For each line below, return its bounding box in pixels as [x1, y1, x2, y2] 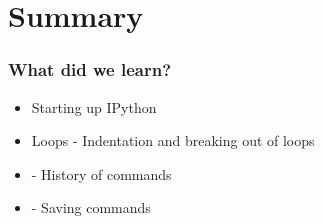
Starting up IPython [31, 96, 157, 117]
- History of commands [31, 163, 172, 184]
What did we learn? [8, 57, 172, 82]
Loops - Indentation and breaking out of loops [31, 130, 315, 151]
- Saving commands [31, 197, 151, 218]
